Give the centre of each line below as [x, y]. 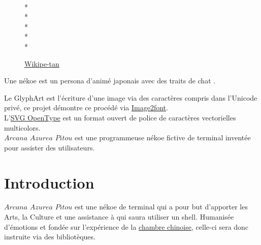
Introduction [49, 182]
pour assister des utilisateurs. [50, 147]
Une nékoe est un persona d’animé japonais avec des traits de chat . [110, 81]
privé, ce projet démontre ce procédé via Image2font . [86, 108]
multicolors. [22, 127]
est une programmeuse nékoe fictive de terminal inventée [162, 137]
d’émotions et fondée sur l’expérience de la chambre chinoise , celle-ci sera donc [126, 226]
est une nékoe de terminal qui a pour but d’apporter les [161, 207]
